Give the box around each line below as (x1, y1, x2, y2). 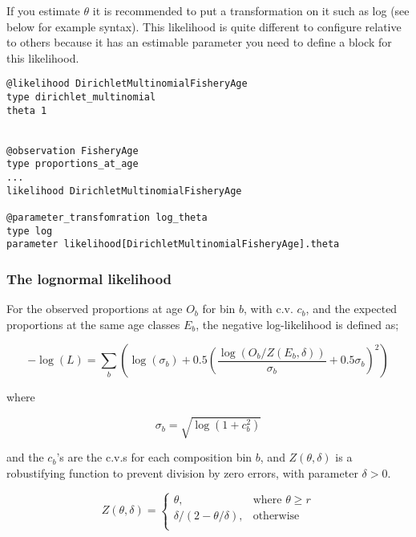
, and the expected (305, 300, 398, 317)
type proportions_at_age (6, 158, 139, 170)
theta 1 (6, 104, 47, 116)
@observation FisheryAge (6, 144, 139, 157)
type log (6, 225, 53, 237)
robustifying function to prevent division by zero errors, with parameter (6, 465, 358, 482)
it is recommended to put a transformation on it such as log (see (92, 2, 410, 18)
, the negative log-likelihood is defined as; (196, 315, 399, 332)
